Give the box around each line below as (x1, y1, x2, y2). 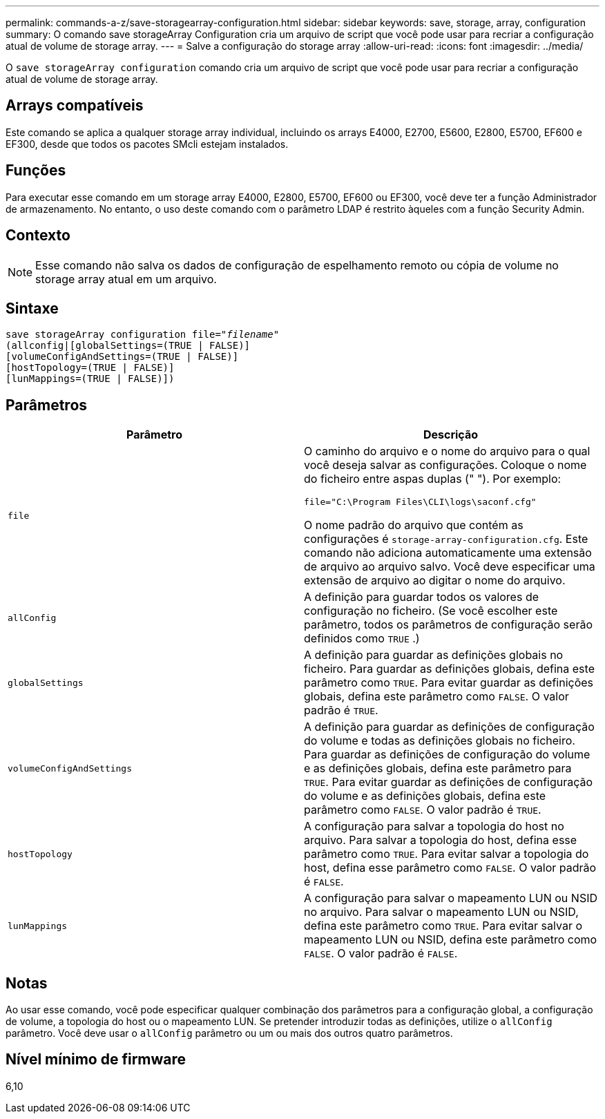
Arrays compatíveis (6, 97, 144, 115)
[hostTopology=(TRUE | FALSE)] (6, 362, 175, 374)
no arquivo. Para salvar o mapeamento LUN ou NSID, (304, 905, 579, 919)
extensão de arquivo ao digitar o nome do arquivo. (304, 573, 566, 588)
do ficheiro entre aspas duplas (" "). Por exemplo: (304, 472, 561, 486)
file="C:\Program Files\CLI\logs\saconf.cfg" (304, 497, 537, 508)
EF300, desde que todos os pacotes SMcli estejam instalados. (6, 137, 289, 150)
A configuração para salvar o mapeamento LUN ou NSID (304, 891, 597, 906)
